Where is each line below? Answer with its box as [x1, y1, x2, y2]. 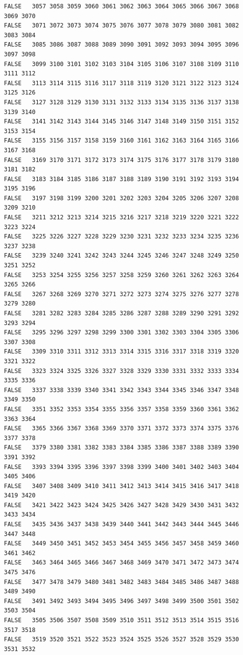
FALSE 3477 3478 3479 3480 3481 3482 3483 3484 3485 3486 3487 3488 [4, 578, 239, 585]
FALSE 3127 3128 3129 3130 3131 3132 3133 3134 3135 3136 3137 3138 [4, 98, 239, 106]
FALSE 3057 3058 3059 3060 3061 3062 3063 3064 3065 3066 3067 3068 [4, 3, 239, 10]
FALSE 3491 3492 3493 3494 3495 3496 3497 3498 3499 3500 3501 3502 [4, 597, 239, 605]
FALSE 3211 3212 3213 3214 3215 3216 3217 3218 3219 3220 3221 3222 [4, 214, 239, 221]
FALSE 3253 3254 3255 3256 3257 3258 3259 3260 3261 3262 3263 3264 [4, 271, 239, 279]
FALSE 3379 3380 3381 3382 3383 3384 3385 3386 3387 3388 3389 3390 [4, 444, 239, 451]
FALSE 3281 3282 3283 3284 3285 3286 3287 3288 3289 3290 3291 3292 [4, 310, 239, 317]
